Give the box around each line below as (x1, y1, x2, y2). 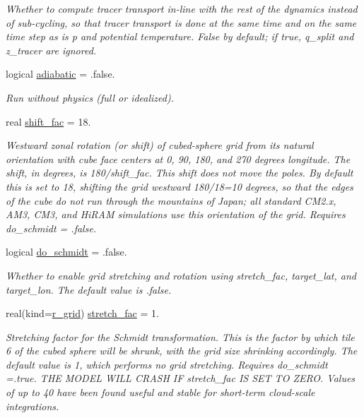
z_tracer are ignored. (6, 42, 97, 57)
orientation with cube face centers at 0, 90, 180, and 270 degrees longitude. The (6, 151, 351, 166)
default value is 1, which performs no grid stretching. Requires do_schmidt (6, 357, 328, 371)
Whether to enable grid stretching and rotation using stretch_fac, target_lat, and (6, 268, 357, 282)
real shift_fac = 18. (6, 114, 91, 129)
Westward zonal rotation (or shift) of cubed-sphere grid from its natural (6, 138, 314, 153)
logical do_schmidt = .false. (6, 244, 127, 259)
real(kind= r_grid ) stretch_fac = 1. (6, 306, 159, 321)
